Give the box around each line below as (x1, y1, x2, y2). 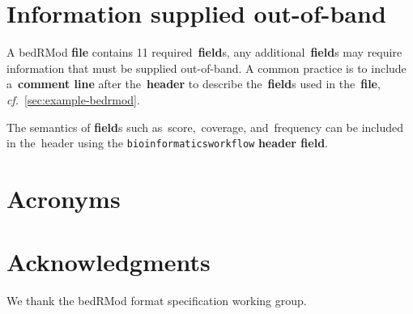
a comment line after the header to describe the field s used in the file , (6, 75, 381, 92)
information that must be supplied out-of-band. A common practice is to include (6, 59, 407, 76)
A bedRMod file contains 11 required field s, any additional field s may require (6, 44, 402, 61)
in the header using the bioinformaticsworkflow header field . (6, 134, 329, 151)
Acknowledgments (6, 245, 211, 278)
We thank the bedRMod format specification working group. (6, 292, 307, 309)
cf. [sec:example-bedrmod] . (6, 91, 140, 108)
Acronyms (6, 181, 121, 214)
